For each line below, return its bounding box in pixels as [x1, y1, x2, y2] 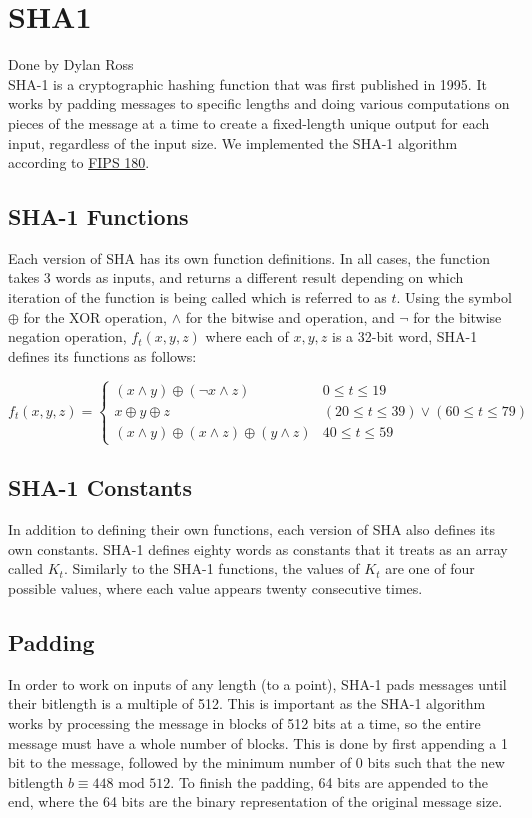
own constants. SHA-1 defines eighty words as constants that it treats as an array [8, 538, 508, 559]
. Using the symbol [396, 287, 512, 308]
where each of [205, 326, 289, 347]
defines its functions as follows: [8, 345, 197, 366]
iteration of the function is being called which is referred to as [8, 287, 387, 308]
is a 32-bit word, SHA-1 [332, 326, 478, 347]
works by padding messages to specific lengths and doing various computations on [8, 93, 510, 114]
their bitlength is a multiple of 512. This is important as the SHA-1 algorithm [8, 693, 486, 714]
